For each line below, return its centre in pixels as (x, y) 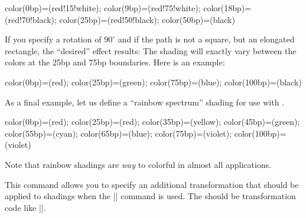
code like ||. (25, 207)
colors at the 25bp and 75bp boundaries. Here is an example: (115, 62)
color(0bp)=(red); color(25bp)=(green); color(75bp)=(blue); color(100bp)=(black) (153, 82)
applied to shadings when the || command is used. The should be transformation (150, 196)
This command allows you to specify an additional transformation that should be (152, 184)
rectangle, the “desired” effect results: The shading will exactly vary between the (151, 50)
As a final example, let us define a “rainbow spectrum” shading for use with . (144, 102)
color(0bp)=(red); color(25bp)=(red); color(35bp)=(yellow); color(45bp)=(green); (152, 122)
